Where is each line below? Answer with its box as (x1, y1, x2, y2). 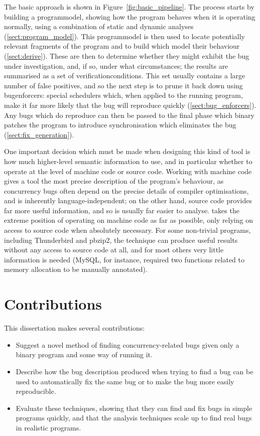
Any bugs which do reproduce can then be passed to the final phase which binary (4, 109, 254, 120)
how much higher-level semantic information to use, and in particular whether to (4, 156, 252, 166)
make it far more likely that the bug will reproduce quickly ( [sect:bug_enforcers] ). (4, 99, 256, 110)
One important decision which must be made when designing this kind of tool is (4, 146, 250, 157)
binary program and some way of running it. (16, 349, 153, 360)
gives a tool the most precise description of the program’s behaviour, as (4, 176, 224, 186)
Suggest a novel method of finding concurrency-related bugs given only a (16, 339, 239, 350)
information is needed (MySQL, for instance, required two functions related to (4, 254, 244, 264)
